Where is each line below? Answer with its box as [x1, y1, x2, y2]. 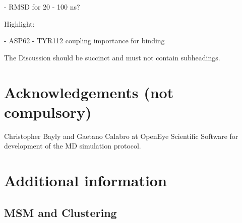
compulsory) [4, 101, 92, 122]
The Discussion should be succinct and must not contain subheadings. [4, 52, 220, 62]
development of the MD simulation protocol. [4, 140, 141, 151]
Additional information [4, 170, 167, 191]
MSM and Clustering [4, 204, 117, 220]
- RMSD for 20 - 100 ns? [4, 2, 80, 12]
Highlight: [4, 18, 35, 29]
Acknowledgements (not [4, 82, 174, 102]
